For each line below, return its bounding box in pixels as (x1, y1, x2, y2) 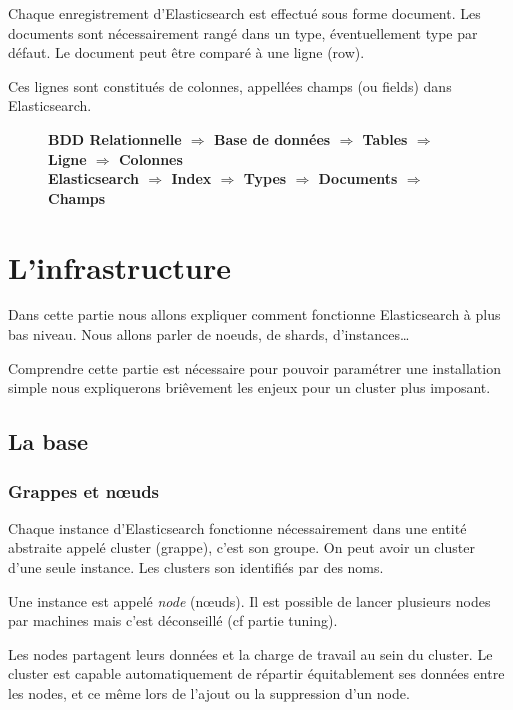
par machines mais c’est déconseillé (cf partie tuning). (8, 610, 338, 631)
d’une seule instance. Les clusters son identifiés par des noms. (8, 557, 384, 578)
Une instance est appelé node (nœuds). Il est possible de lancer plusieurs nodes (8, 590, 491, 611)
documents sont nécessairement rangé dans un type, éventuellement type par (8, 22, 478, 43)
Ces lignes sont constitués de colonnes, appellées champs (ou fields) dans (8, 75, 452, 96)
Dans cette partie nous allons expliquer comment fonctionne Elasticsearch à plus (8, 304, 501, 325)
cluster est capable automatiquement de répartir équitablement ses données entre (8, 663, 505, 684)
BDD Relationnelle (48, 128, 182, 149)
